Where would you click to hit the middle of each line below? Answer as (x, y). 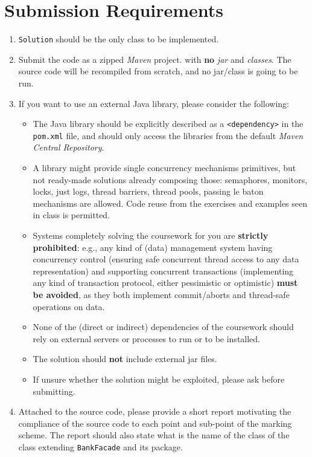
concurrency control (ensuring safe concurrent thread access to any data (166, 259)
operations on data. (69, 306)
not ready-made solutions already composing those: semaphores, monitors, (170, 179)
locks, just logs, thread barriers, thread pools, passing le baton (148, 191)
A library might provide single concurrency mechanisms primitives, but (164, 168)
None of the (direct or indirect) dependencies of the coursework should (163, 327)
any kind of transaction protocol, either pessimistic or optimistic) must (165, 283)
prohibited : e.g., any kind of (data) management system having (153, 247)
